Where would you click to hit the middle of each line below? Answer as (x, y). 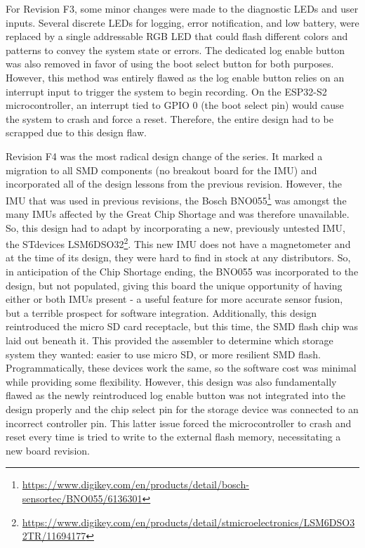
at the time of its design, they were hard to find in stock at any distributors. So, (178, 257)
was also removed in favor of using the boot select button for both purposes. (170, 64)
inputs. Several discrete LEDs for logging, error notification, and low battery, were (182, 22)
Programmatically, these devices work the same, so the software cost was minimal (181, 368)
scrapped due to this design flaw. (76, 132)
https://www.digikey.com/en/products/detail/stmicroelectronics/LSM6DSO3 (188, 522)
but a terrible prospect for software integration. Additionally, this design (161, 312)
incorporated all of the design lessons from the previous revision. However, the (174, 184)
